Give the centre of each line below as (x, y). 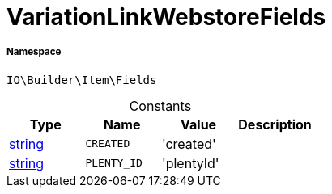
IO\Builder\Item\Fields (82, 80)
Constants (160, 105)
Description (275, 124)
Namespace (34, 52)
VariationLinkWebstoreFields (166, 17)
